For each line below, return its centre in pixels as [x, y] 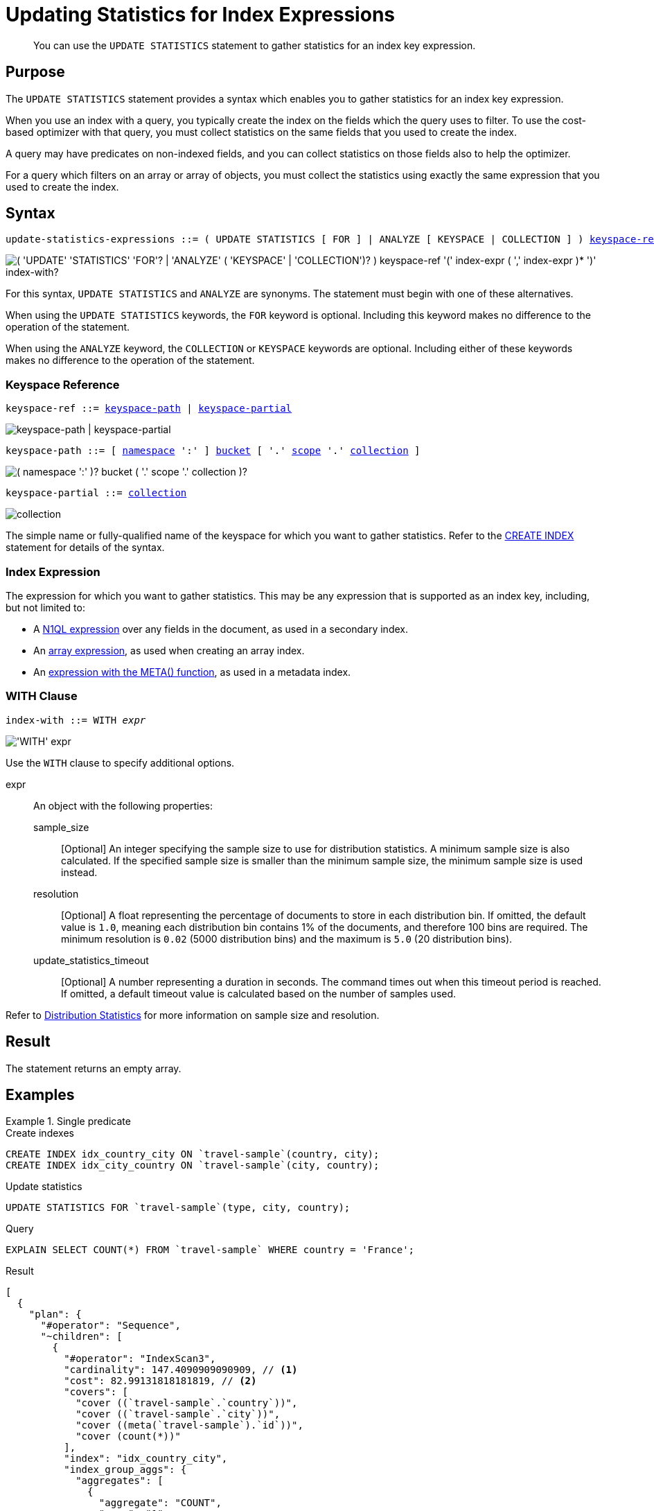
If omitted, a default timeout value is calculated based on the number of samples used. [259, 993]
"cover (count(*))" [128, 1436]
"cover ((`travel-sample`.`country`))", [187, 1403]
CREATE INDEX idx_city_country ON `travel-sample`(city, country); [193, 1165]
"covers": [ [96, 1392]
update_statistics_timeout [91, 960]
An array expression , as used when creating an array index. [169, 650]
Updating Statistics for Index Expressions [200, 15]
